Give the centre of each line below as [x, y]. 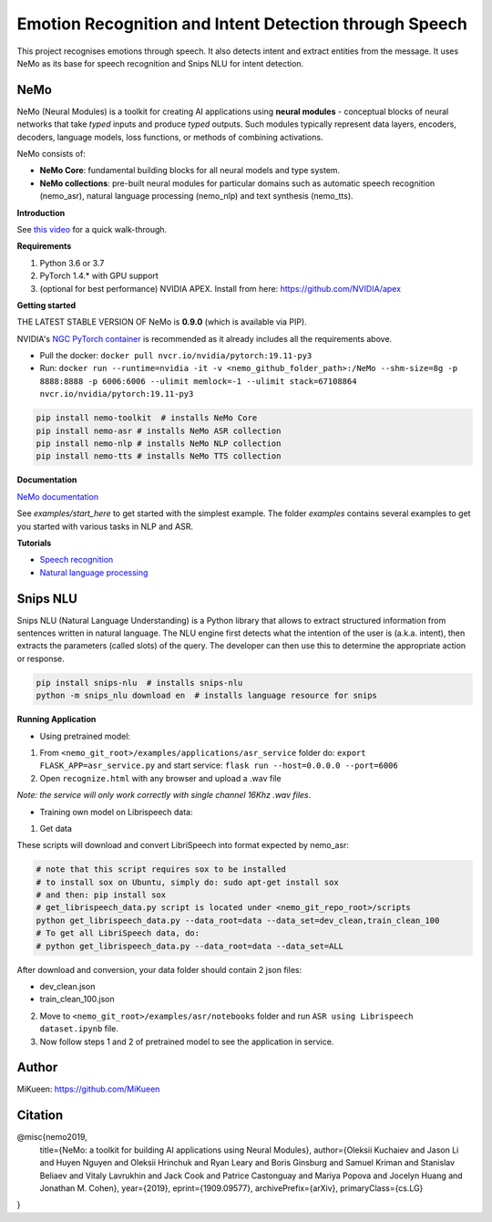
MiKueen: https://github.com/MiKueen [88, 1089]
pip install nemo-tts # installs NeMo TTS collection [159, 456]
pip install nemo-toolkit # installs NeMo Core [147, 418]
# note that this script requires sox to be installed [161, 870]
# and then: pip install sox [101, 895]
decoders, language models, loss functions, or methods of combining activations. [170, 137]
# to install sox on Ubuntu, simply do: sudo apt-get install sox [187, 882]
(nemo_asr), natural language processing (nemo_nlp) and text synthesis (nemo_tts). [197, 196]
